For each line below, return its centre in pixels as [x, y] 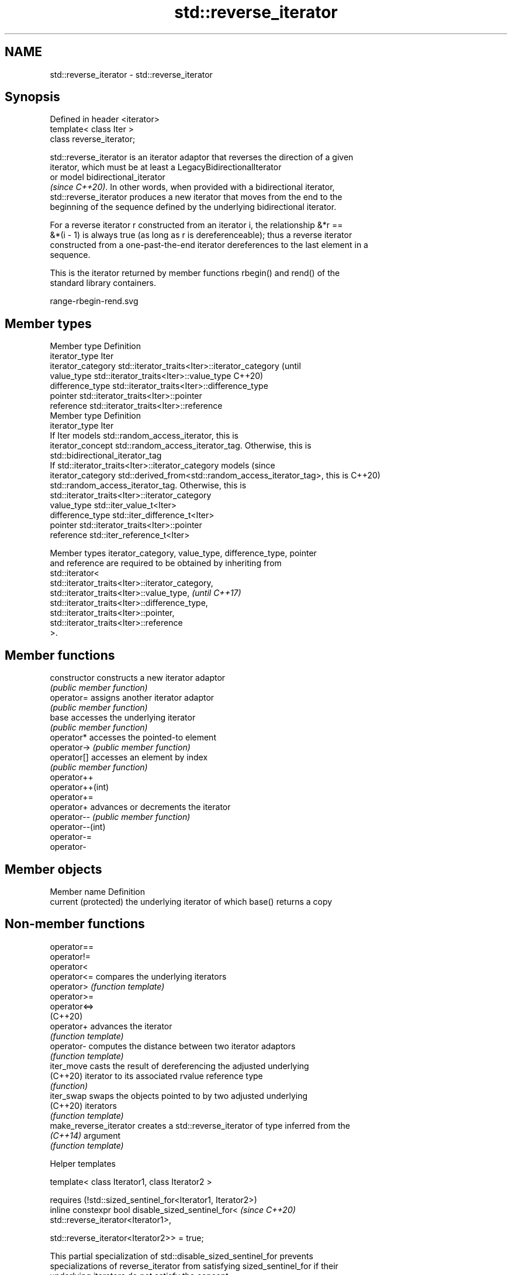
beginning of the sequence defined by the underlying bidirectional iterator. [193, 207]
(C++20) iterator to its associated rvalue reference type [156, 1076]
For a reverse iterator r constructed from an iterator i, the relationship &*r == [196, 225]
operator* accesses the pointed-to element [133, 738]
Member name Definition [98, 891]
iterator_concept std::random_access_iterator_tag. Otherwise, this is [181, 446]
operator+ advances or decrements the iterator [140, 807]
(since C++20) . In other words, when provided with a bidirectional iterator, [192, 187]
